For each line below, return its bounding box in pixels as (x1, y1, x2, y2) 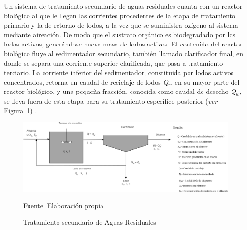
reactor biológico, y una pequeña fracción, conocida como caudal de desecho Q (4, 86, 236, 96)
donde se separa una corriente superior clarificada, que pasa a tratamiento (4, 58, 223, 68)
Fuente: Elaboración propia (23, 200, 104, 211)
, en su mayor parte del (171, 77, 240, 87)
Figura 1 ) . (4, 105, 37, 115)
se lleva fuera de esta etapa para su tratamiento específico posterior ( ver (4, 95, 218, 106)
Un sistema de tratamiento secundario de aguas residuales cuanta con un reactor (4, 1, 243, 11)
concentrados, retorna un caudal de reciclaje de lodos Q (4, 77, 169, 87)
